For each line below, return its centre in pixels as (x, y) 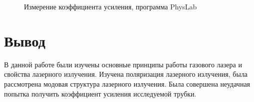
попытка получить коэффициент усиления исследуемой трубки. (100, 93)
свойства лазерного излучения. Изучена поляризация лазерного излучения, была (126, 74)
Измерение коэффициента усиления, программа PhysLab (111, 6)
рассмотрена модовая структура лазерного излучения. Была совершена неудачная (127, 83)
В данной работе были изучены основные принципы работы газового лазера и (123, 64)
